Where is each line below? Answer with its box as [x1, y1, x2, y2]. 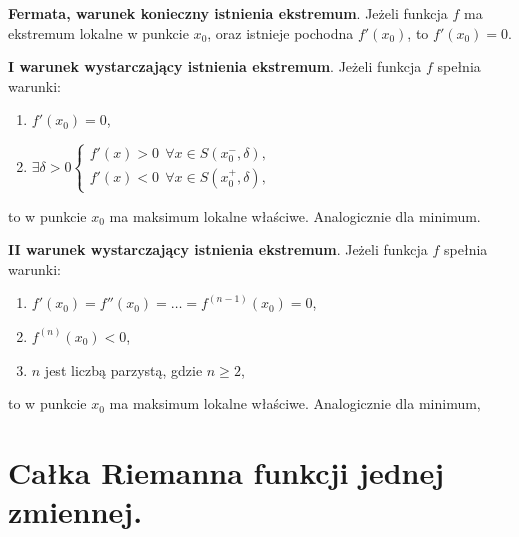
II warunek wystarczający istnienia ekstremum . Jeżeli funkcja [8, 239, 428, 260]
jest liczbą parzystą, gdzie [44, 359, 203, 380]
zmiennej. [8, 491, 143, 532]
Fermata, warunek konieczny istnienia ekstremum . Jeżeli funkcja [8, 3, 448, 23]
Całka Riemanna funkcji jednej [8, 451, 445, 492]
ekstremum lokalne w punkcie [8, 22, 189, 43]
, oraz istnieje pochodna [207, 22, 354, 43]
